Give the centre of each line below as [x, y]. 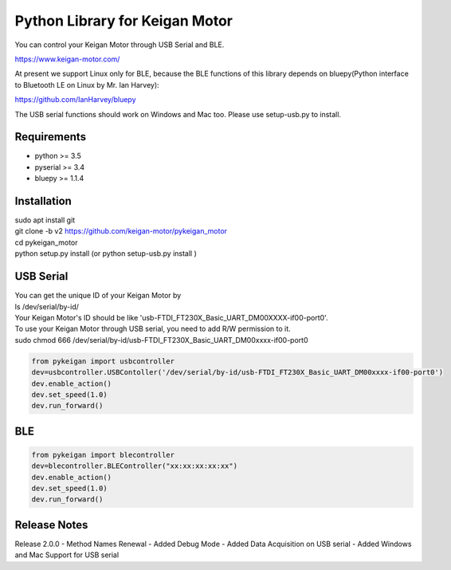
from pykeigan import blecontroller [103, 455]
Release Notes [51, 525]
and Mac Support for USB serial [67, 555]
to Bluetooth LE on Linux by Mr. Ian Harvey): [87, 85]
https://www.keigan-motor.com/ [67, 59]
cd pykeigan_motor [47, 242]
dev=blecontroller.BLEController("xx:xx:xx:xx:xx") [135, 466]
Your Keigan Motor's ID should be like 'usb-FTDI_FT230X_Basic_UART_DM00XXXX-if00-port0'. [171, 317]
